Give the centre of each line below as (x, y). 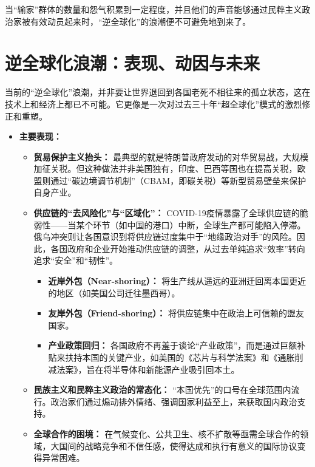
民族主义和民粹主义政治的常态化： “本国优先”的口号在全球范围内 (162, 390)
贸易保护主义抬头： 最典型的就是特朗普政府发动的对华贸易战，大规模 (171, 156)
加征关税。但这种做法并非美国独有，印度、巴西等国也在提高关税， (165, 169)
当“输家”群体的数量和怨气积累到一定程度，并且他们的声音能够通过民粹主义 (154, 9)
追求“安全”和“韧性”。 (76, 260)
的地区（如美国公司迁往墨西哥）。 (114, 292)
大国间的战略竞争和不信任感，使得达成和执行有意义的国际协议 (174, 445)
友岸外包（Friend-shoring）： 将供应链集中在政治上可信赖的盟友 (176, 313)
